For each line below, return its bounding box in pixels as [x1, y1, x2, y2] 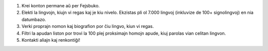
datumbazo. [21, 16, 47, 22]
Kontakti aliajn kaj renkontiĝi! [21, 37, 80, 43]
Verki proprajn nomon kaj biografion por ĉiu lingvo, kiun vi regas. [21, 24, 154, 29]
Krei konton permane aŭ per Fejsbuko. [21, 3, 100, 8]
